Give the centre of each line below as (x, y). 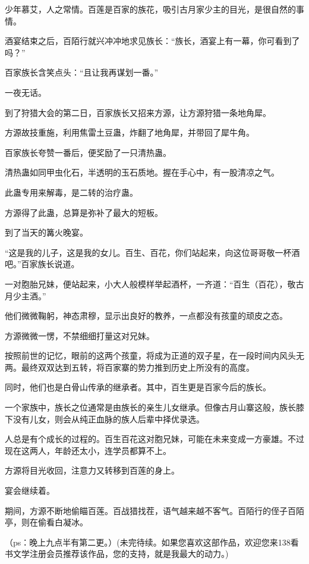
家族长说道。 (54, 264)
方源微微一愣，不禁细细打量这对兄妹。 (80, 335)
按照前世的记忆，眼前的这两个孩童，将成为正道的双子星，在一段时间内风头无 (154, 355)
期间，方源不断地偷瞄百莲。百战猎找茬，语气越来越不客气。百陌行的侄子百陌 (154, 510)
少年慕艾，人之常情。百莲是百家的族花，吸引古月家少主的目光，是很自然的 (150, 9)
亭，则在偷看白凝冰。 (46, 522)
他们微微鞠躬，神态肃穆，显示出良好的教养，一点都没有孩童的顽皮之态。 (146, 316)
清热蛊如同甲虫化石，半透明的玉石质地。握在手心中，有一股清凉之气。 (142, 172)
